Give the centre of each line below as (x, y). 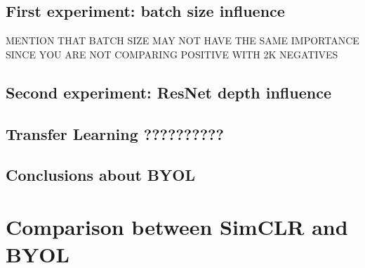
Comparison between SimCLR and (177, 226)
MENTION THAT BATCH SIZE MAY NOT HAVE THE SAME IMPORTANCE (182, 40)
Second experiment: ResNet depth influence (168, 92)
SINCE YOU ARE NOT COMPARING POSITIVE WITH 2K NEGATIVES (172, 54)
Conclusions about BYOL (100, 175)
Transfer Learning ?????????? (115, 133)
